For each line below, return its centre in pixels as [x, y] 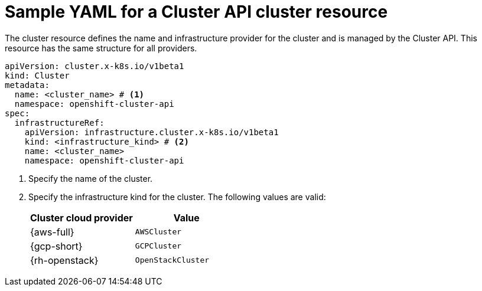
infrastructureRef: [59, 122]
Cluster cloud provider [82, 218]
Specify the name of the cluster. [91, 178]
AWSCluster [158, 232]
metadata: [27, 85]
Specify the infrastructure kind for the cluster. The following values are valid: [177, 197]
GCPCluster [158, 246]
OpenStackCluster [172, 260]
